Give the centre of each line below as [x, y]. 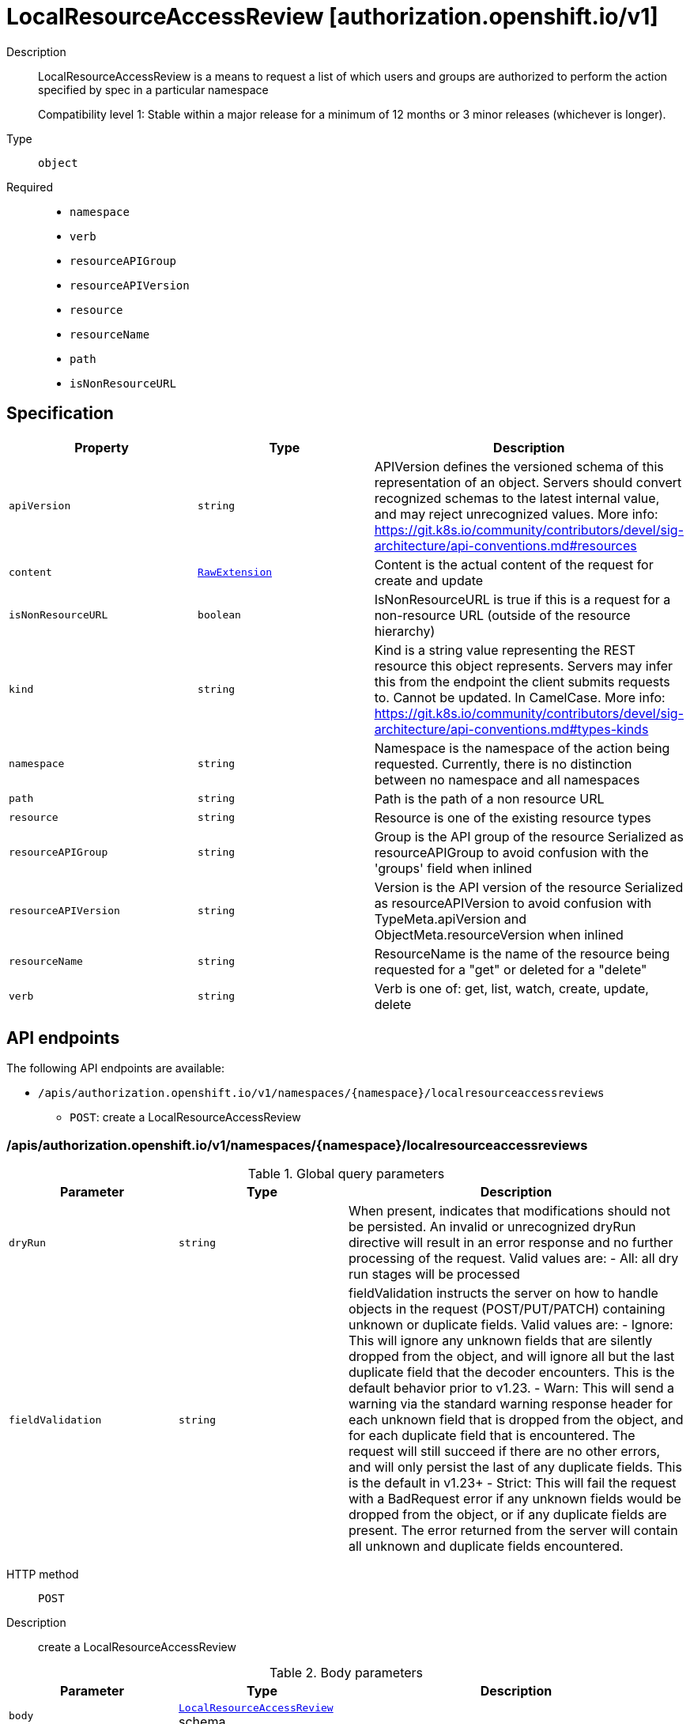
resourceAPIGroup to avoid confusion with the [511, 852]
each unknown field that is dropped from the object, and [516, 1420]
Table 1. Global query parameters [346, 1174]
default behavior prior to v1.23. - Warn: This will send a [512, 1388]
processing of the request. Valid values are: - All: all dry [514, 1259]
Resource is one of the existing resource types [513, 817]
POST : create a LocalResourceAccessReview [185, 1117]
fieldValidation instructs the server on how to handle [503, 1293]
